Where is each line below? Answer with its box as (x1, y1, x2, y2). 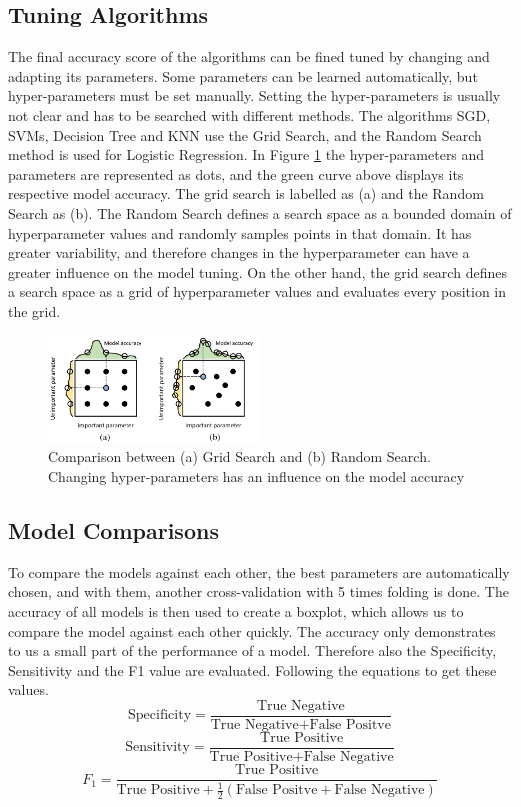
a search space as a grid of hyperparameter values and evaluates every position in (8, 281, 507, 302)
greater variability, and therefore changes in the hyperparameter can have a (8, 242, 470, 263)
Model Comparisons (8, 514, 219, 545)
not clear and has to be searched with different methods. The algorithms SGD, (8, 104, 491, 125)
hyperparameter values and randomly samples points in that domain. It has (8, 222, 472, 243)
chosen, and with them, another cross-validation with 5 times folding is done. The (8, 581, 509, 602)
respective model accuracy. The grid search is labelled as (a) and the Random (8, 183, 484, 204)
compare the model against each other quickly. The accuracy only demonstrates (8, 620, 496, 641)
